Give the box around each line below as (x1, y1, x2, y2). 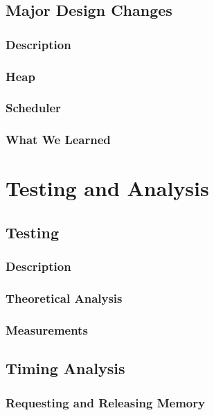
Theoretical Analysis (6, 290, 123, 307)
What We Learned (6, 131, 111, 148)
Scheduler (6, 99, 61, 116)
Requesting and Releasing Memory (6, 394, 205, 411)
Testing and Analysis (6, 174, 209, 202)
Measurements (6, 321, 88, 338)
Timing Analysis (6, 357, 125, 379)
